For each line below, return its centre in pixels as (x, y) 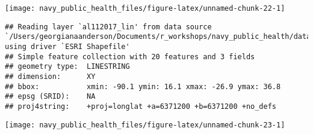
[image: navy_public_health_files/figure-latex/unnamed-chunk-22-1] (145, 8)
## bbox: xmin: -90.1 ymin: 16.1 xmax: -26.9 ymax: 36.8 (143, 86)
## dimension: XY (50, 76)
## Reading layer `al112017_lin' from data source (108, 27)
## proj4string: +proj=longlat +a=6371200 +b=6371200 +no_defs (141, 106)
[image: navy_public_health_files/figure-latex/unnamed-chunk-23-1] (145, 125)
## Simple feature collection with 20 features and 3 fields (130, 57)
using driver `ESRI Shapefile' (67, 46)
